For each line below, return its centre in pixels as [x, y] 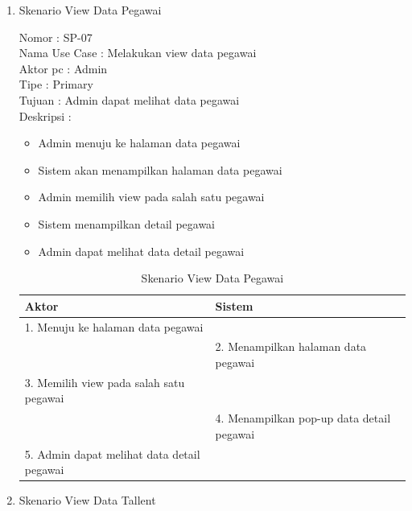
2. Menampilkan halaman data [291, 346]
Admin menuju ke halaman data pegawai [139, 143]
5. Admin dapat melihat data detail [112, 453]
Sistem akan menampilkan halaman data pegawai [160, 169]
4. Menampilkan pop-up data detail [303, 418]
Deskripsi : [45, 115]
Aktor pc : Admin [63, 68]
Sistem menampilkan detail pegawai [127, 223]
